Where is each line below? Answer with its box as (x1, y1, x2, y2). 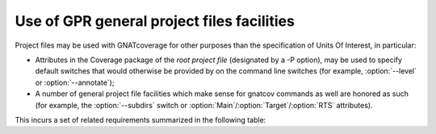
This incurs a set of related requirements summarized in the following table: (15, 115, 266, 124)
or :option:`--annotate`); (35, 77, 115, 87)
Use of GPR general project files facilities (15, 12, 295, 30)
